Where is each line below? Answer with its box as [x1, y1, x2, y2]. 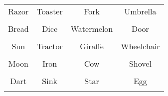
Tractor [36, 40, 63, 52]
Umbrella [124, 5, 157, 17]
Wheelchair [121, 40, 160, 52]
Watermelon [70, 23, 113, 34]
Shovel [129, 58, 152, 69]
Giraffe [80, 40, 104, 52]
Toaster [36, 5, 63, 17]
